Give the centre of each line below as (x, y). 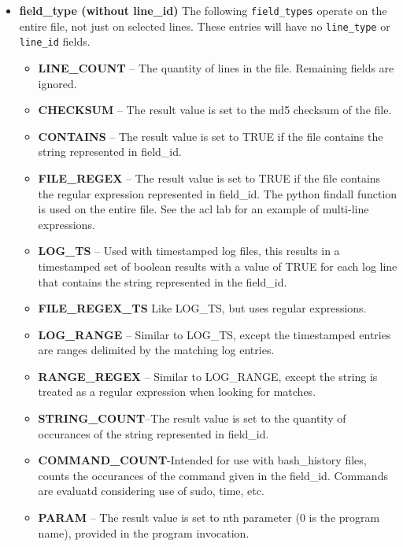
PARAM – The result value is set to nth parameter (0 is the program (209, 517)
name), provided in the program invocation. (144, 532)
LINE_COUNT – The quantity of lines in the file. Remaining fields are (216, 67)
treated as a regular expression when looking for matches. (177, 392)
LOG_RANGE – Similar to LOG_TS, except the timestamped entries (214, 334)
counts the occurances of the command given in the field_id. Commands (213, 475)
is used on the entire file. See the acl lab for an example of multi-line (203, 209)
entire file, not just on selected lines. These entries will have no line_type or (205, 26)
